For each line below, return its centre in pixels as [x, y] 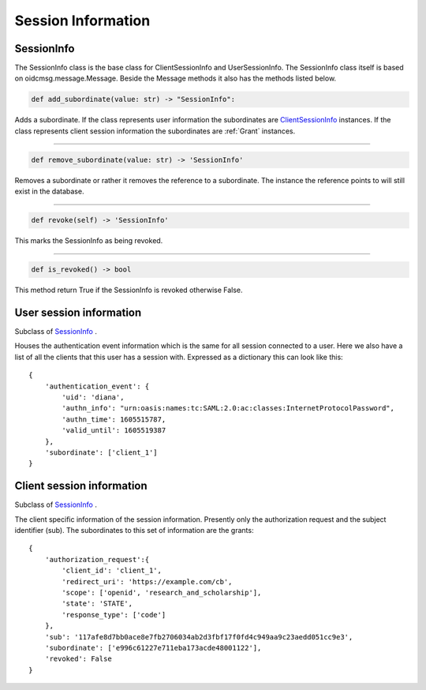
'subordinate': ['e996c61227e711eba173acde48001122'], [153, 648]
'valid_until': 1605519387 [114, 431]
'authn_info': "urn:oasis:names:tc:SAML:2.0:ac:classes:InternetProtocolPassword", [228, 408]
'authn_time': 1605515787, [114, 419]
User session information [78, 312]
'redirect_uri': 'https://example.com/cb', [147, 581]
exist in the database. [49, 191]
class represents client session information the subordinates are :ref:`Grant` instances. [155, 131]
